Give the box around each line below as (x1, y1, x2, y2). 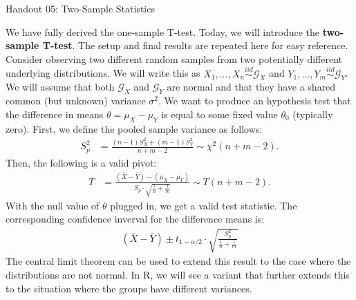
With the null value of (6, 198, 100, 212)
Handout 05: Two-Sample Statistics (6, 1, 155, 15)
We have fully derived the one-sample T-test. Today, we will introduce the (6, 24, 320, 39)
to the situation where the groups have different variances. (6, 281, 252, 295)
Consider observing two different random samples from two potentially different (6, 51, 343, 66)
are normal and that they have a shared (167, 79, 336, 94)
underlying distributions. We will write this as (6, 66, 200, 80)
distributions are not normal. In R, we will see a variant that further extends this (6, 267, 350, 281)
